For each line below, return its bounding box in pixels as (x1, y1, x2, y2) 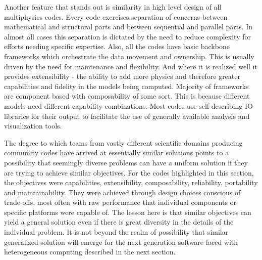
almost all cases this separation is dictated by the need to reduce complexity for (4, 31, 251, 41)
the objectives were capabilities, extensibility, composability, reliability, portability (4, 177, 258, 188)
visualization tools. (4, 120, 62, 131)
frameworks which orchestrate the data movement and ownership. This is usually (4, 51, 254, 61)
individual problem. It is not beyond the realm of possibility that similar (4, 227, 229, 237)
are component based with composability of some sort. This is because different (4, 91, 250, 101)
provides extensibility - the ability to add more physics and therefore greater (4, 71, 240, 81)
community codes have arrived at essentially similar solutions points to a (4, 147, 229, 158)
